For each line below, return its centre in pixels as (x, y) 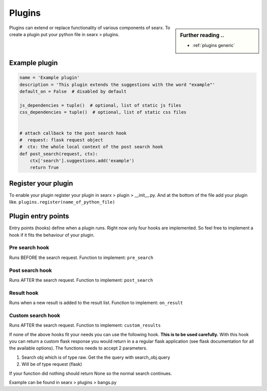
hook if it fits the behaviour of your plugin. (52, 235)
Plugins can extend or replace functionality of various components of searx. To (90, 28)
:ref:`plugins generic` (214, 45)
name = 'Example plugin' (50, 78)
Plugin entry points (39, 216)
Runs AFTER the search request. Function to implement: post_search (81, 280)
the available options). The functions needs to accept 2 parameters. (78, 348)
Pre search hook (29, 248)
